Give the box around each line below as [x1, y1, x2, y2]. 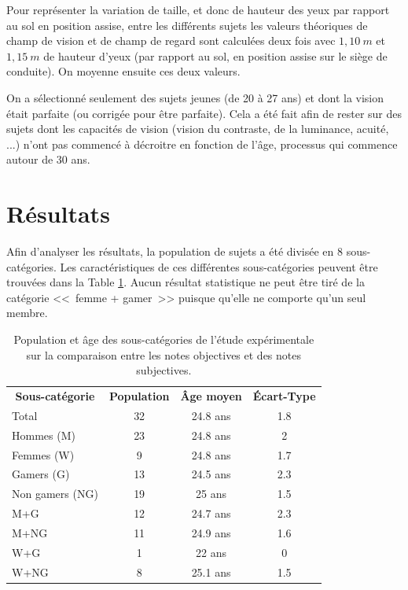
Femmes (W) [12, 446, 75, 463]
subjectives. [136, 362, 192, 378]
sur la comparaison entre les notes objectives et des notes [26, 346, 301, 363]
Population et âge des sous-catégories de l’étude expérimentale [13, 331, 314, 348]
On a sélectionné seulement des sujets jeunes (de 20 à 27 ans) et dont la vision [6, 89, 384, 105]
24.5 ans [191, 466, 231, 482]
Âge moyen [180, 388, 242, 404]
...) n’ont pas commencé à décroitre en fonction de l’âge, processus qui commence [6, 135, 398, 152]
